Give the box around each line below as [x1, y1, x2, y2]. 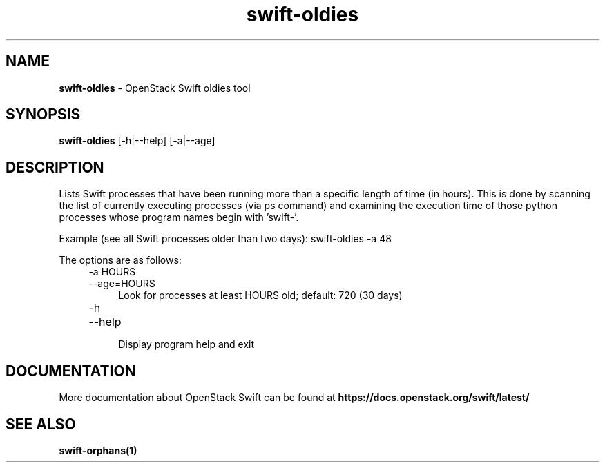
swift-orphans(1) [59, 444, 137, 456]
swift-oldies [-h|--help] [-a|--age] [59, 135, 215, 147]
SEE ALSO [6, 415, 76, 433]
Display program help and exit [118, 338, 255, 351]
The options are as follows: [59, 254, 182, 266]
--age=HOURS [88, 277, 155, 290]
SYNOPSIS [6, 106, 81, 124]
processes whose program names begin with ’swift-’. [59, 211, 299, 224]
